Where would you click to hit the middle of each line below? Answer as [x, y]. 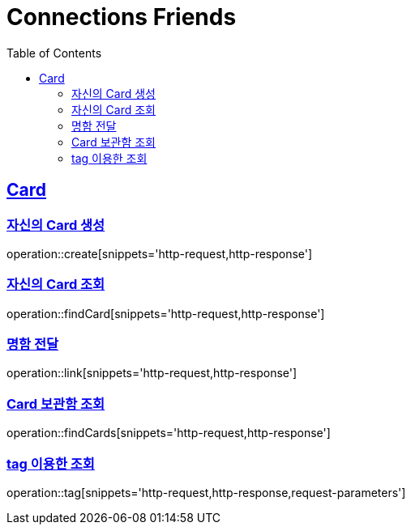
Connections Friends [122, 17]
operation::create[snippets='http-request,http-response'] [160, 253]
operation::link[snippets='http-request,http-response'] [152, 373]
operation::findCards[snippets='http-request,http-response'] [169, 433]
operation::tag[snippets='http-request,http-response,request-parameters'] [206, 492]
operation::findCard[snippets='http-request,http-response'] [166, 313]
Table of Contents [54, 53]
